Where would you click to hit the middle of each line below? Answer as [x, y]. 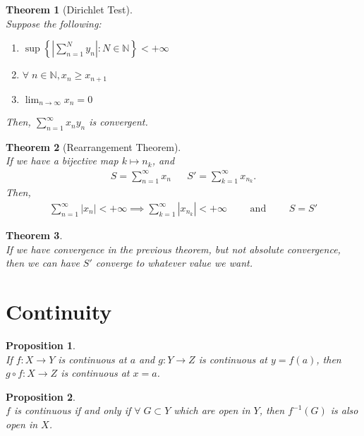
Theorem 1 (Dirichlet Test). [69, 9]
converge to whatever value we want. [174, 263]
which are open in [212, 410]
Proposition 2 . [41, 396]
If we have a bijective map [62, 161]
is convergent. [119, 122]
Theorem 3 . [34, 235]
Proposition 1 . [41, 345]
